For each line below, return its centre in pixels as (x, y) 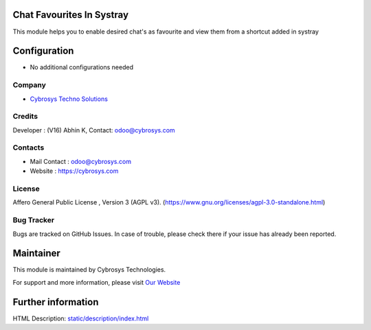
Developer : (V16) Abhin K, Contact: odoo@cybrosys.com (94, 130)
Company (29, 85)
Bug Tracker (34, 220)
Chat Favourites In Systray (71, 15)
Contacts (29, 148)
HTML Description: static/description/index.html (81, 318)
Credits (25, 117)
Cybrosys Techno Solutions (69, 99)
